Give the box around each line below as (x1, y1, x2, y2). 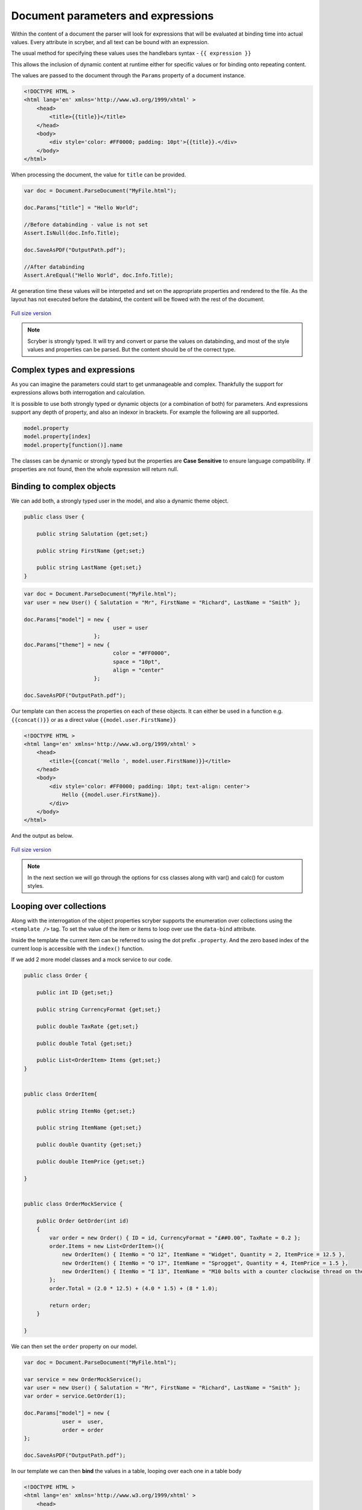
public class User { (24, 513, 84, 521)
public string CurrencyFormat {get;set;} (36, 1006, 161, 1013)
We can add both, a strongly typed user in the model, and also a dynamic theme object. (11, 497, 229, 504)
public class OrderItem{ (24, 1090, 98, 1097)
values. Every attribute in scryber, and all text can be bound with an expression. (11, 38, 209, 45)
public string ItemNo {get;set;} (36, 1107, 136, 1114)
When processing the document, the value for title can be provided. (11, 171, 186, 178)
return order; (49, 1302, 91, 1309)
